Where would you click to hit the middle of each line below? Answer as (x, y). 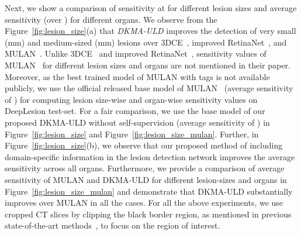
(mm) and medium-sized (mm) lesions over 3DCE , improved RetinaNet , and (146, 42)
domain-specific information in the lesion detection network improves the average (150, 156)
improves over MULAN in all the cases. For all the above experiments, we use (144, 203)
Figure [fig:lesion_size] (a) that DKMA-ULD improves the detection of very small (150, 31)
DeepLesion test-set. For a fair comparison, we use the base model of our (135, 111)
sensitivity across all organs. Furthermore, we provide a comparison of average (145, 168)
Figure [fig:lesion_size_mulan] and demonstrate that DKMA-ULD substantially (149, 191)
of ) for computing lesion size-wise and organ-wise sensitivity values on (131, 99)
